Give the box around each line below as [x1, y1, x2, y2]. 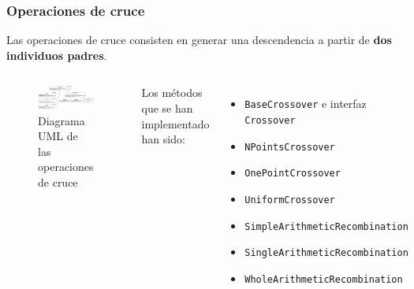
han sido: [141, 131, 185, 147]
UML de [38, 128, 78, 144]
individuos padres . [6, 46, 107, 63]
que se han [141, 100, 193, 116]
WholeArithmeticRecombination [244, 274, 403, 285]
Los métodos [141, 84, 203, 101]
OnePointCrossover [244, 168, 341, 180]
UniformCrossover [244, 195, 335, 206]
